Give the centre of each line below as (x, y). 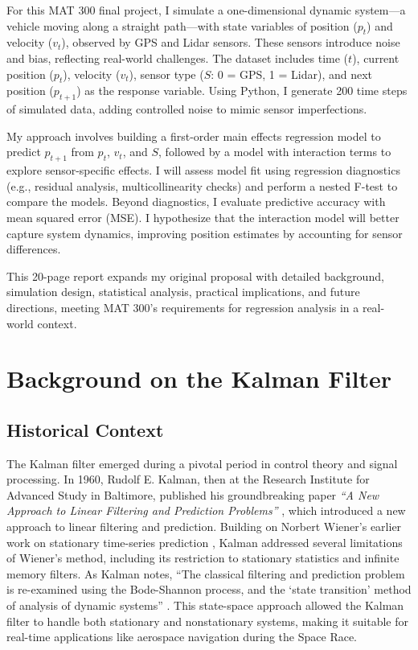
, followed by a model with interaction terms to (275, 152)
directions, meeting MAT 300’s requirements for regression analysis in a (183, 307)
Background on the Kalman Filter (199, 378)
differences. (34, 249)
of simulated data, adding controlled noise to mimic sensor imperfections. (187, 109)
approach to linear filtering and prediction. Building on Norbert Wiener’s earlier (204, 527)
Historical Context (85, 429)
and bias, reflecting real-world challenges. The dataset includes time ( (178, 58)
